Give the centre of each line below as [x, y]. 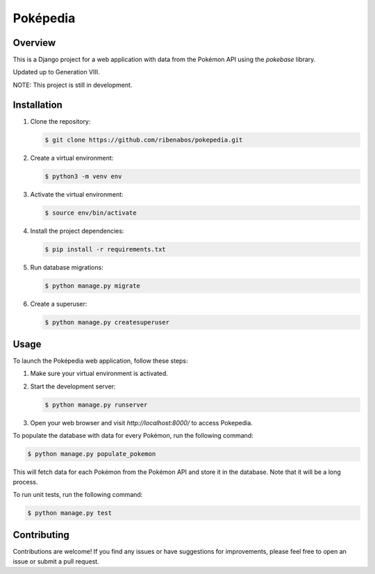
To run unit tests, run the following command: [78, 494]
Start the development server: [73, 386]
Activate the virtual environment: [77, 194]
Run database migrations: [67, 267]
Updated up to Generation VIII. [56, 72]
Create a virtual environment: [72, 158]
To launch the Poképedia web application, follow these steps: [100, 361]
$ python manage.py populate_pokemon [92, 454]
